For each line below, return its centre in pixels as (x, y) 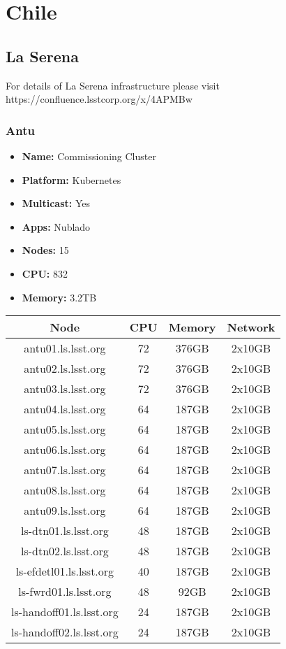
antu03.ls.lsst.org (65, 389)
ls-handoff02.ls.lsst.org (65, 632)
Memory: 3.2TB (59, 297)
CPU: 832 (45, 273)
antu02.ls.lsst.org (65, 369)
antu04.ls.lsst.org (65, 409)
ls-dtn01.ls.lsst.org (65, 531)
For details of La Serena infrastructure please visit (113, 85)
